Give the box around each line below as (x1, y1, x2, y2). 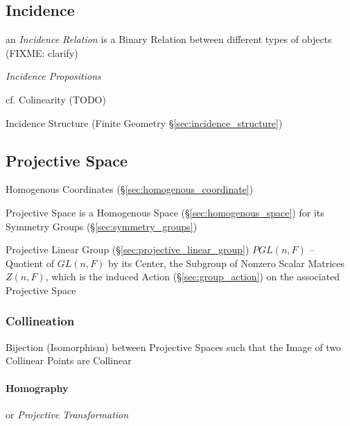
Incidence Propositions (6, 69, 101, 83)
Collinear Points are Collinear (6, 353, 132, 368)
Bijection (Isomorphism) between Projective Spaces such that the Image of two (6, 339, 342, 354)
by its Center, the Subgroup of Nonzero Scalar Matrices (108, 255, 345, 270)
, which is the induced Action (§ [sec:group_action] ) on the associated (45, 269, 340, 284)
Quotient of (6, 255, 55, 270)
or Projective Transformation (6, 407, 129, 421)
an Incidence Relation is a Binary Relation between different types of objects (6, 32, 332, 46)
